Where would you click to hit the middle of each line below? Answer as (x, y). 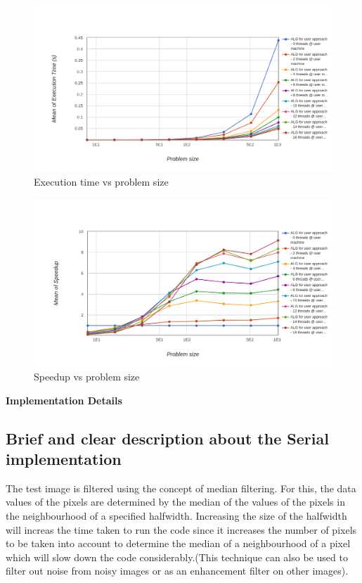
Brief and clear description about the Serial (167, 438)
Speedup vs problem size (87, 377)
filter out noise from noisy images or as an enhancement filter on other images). (177, 571)
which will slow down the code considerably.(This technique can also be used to (177, 557)
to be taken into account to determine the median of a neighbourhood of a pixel (178, 543)
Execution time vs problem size (101, 182)
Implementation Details (64, 400)
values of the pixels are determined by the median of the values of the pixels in (175, 502)
